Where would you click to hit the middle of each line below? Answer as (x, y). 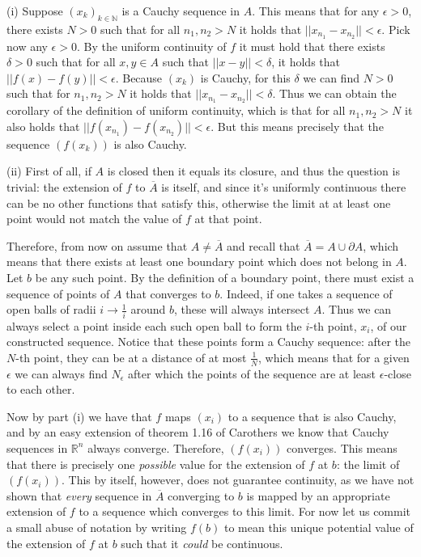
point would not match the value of (94, 219)
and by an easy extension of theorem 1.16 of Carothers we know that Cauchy (198, 432)
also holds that (43, 126)
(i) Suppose (35, 11)
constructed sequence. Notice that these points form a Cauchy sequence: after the (208, 342)
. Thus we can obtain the (334, 93)
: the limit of (368, 464)
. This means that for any (316, 11)
